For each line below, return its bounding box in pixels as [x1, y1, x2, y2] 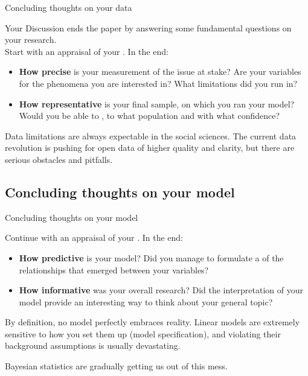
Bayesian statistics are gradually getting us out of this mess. [5, 360, 228, 372]
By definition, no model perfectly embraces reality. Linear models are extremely [5, 316, 300, 328]
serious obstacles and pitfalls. [5, 153, 113, 165]
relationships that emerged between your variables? [19, 263, 209, 276]
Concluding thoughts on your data [5, 1, 132, 13]
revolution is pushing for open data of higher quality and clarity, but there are [5, 141, 295, 154]
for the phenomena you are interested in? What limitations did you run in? [19, 77, 298, 89]
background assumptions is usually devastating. [5, 339, 181, 352]
